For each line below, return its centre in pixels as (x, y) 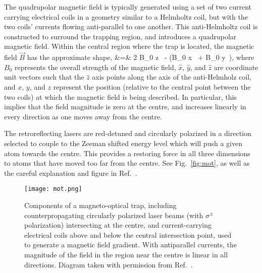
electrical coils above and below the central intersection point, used (128, 234)
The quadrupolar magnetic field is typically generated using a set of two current (128, 7)
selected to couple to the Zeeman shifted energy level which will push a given (123, 143)
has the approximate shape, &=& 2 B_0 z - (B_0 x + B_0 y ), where (141, 57)
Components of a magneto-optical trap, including (100, 205)
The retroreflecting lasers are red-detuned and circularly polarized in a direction (128, 133)
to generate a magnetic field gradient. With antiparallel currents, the (131, 245)
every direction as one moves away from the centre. (83, 116)
